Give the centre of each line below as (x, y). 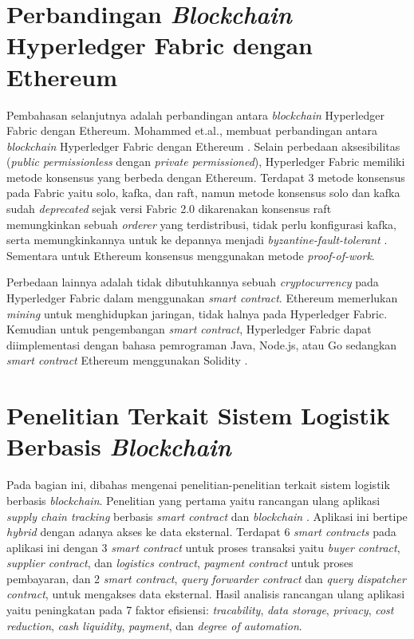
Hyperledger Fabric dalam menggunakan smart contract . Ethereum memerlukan (202, 298)
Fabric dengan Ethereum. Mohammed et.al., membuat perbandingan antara (192, 130)
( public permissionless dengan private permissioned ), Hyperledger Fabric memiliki (206, 162)
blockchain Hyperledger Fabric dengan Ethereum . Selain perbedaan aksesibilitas (203, 146)
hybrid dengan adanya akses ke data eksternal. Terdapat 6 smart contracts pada (201, 532)
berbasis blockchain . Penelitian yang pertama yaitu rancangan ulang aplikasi (193, 500)
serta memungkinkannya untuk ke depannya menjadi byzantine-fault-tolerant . (197, 240)
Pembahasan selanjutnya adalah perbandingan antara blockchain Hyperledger (195, 114)
